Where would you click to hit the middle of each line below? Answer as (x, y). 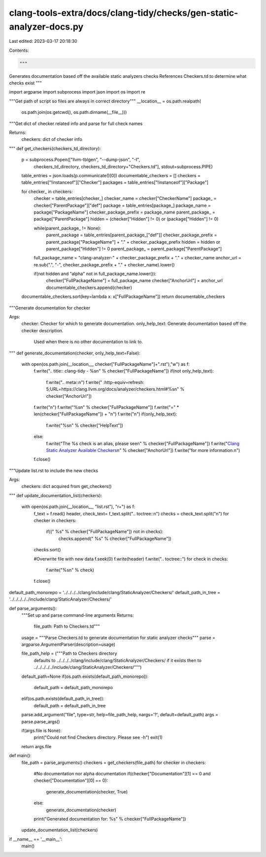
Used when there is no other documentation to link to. (88, 342)
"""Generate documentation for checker (50, 308)
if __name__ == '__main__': (36, 839)
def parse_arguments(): (33, 608)
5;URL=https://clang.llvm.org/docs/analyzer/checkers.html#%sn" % (115, 389)
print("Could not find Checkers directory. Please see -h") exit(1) (98, 737)
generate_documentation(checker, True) (87, 792)
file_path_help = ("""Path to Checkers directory (69, 653)
